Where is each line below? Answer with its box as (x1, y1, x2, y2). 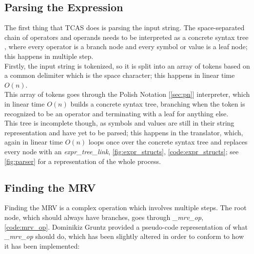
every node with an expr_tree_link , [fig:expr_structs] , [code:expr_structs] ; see (4, 146, 239, 156)
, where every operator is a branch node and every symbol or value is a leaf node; (4, 41, 248, 52)
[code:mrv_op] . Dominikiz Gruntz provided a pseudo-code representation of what (4, 221, 248, 232)
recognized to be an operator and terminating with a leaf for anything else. (4, 108, 229, 118)
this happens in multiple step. (4, 51, 94, 61)
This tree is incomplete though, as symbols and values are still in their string (4, 118, 234, 128)
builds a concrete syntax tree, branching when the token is (70, 98, 245, 109)
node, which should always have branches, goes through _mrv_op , (4, 212, 203, 222)
